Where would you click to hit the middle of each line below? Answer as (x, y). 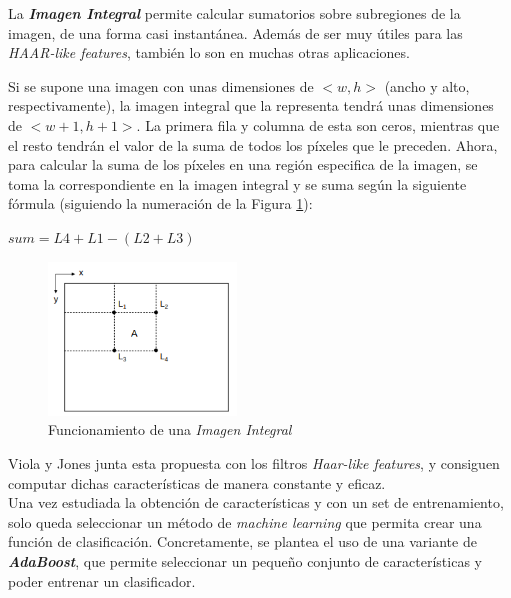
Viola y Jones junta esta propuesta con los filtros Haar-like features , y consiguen (254, 462)
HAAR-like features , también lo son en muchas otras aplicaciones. (209, 52)
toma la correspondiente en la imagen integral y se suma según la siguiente (237, 183)
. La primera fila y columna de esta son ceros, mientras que (318, 124)
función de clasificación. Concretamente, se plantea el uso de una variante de (242, 541)
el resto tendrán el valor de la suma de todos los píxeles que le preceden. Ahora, (253, 144)
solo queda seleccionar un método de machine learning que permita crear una (245, 521)
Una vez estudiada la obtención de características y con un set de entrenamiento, (256, 502)
